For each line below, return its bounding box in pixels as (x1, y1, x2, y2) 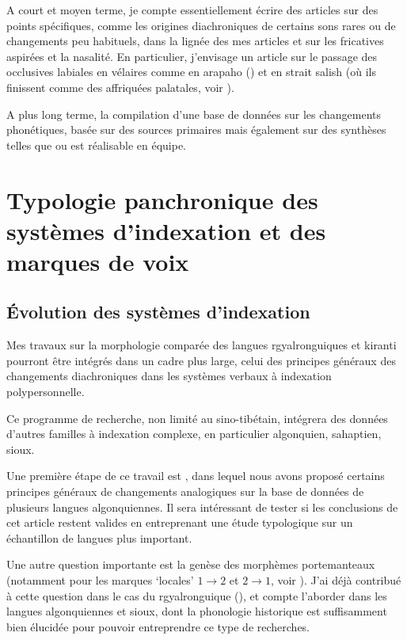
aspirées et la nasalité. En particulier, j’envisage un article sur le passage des (6, 48, 378, 64)
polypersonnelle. (6, 383, 85, 400)
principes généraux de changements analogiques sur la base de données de (6, 483, 364, 500)
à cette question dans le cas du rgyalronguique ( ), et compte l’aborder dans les (6, 587, 387, 604)
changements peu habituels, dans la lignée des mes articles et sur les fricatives (6, 32, 384, 49)
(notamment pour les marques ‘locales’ (6, 572, 194, 589)
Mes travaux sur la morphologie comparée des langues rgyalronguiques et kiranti (6, 337, 397, 353)
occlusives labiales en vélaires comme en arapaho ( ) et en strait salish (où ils (6, 63, 376, 80)
